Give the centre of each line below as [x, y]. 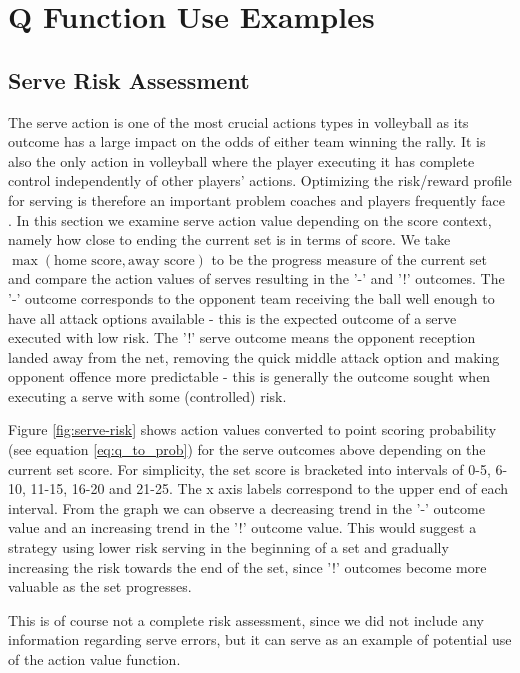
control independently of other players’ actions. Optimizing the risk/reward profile [260, 180]
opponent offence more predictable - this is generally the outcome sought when [249, 376]
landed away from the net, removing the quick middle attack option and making [254, 356]
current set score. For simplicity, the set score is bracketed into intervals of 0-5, [249, 468]
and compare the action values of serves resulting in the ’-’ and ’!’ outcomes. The [256, 278]
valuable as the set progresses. [100, 586]
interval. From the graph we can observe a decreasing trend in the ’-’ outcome [246, 507]
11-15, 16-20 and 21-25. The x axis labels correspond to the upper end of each [269, 488]
